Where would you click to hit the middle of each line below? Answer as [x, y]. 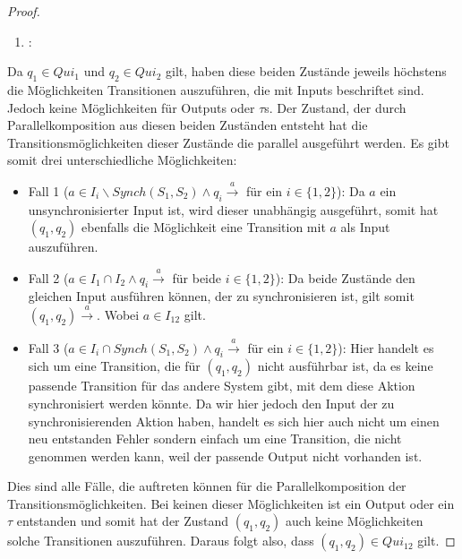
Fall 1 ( [48, 190]
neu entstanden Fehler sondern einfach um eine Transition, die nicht [215, 439]
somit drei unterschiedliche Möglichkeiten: [122, 160]
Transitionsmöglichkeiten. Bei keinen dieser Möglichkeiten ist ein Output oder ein [231, 503]
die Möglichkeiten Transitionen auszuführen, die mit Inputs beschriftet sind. [216, 89]
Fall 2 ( [48, 277]
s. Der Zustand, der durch [335, 107]
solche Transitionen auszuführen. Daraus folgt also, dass [161, 541]
